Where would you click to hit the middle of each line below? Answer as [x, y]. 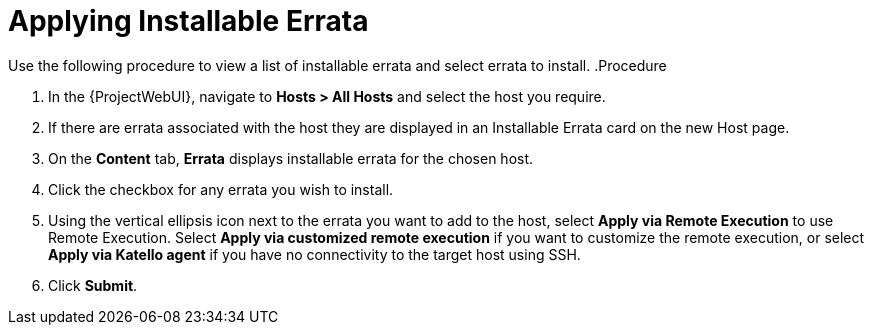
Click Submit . [93, 285]
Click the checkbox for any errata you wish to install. [221, 189]
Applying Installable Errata [188, 21]
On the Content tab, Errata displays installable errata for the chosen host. [291, 158]
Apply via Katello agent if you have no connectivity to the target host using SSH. [314, 254]
